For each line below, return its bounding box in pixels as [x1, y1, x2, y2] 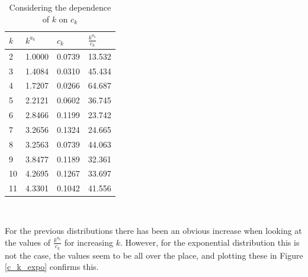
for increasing [64, 236, 113, 248]
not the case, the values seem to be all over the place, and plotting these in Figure [5, 249, 303, 261]
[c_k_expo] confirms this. [5, 260, 99, 273]
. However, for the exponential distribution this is [120, 236, 300, 248]
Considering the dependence [9, 1, 111, 13]
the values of [5, 236, 51, 248]
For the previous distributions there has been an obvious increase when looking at [5, 224, 302, 236]
